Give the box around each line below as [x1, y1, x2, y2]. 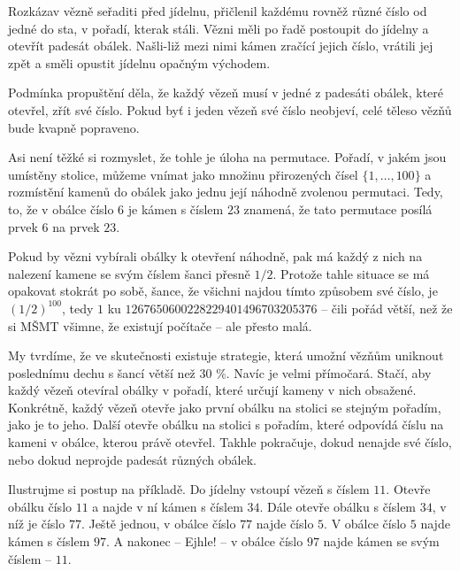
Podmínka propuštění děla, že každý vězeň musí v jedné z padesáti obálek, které [8, 83, 444, 102]
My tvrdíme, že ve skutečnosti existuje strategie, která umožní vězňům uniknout [8, 346, 444, 365]
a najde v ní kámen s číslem [92, 497, 243, 515]
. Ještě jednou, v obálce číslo [80, 514, 236, 533]
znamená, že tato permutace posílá [243, 199, 433, 218]
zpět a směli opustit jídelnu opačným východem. [8, 53, 271, 72]
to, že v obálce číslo [8, 199, 114, 218]
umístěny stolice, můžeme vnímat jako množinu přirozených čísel [8, 165, 358, 183]
